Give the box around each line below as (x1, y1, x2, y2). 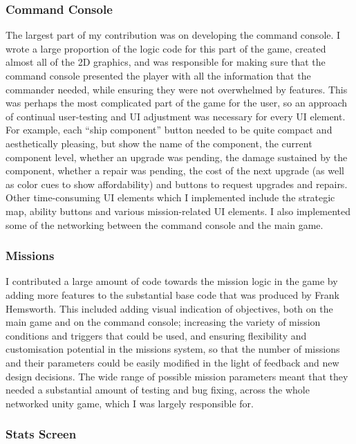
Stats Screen (6, 425, 77, 443)
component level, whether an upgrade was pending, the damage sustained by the (6, 149, 348, 164)
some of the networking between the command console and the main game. (6, 217, 324, 232)
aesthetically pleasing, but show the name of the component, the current (6, 136, 312, 150)
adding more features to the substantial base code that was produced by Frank (6, 287, 339, 302)
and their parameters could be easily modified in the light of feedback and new (6, 355, 339, 369)
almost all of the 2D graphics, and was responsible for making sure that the (6, 55, 326, 69)
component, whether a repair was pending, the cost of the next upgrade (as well (6, 163, 344, 178)
